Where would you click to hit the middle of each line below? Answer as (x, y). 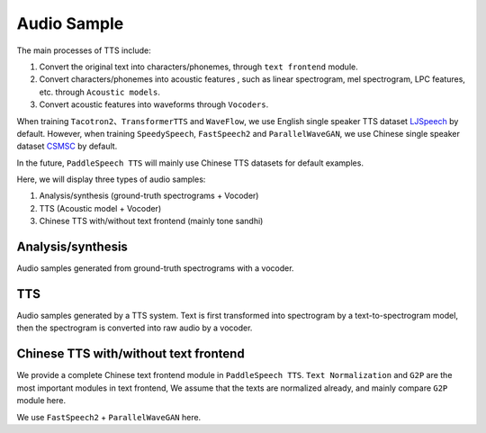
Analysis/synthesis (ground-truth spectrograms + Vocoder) (149, 196)
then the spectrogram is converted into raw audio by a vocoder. (135, 328)
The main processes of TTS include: (84, 50)
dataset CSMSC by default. (67, 146)
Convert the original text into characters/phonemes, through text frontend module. (199, 67)
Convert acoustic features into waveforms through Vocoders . (154, 104)
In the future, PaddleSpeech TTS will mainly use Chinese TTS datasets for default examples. (190, 163)
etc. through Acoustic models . (100, 92)
